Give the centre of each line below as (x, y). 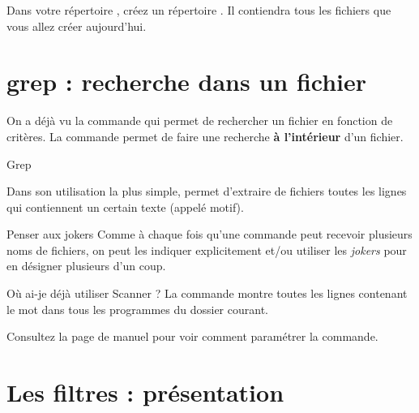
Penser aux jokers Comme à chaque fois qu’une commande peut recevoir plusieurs (209, 234)
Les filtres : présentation (145, 392)
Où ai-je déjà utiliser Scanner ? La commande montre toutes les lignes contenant (207, 293)
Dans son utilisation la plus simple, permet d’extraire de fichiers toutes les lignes (207, 191)
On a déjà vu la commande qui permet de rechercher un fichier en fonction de (200, 120)
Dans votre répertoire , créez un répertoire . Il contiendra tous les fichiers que (199, 10)
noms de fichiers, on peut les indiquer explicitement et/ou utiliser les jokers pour (207, 250)
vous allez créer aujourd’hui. (77, 26)
